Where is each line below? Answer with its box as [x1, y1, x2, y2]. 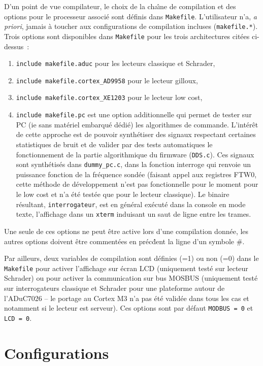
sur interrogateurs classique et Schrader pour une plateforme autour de [4, 283, 225, 293]
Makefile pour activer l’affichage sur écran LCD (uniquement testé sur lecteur [4, 262, 248, 273]
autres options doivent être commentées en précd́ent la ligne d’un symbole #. [4, 236, 245, 246]
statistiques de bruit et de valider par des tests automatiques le [16, 139, 213, 149]
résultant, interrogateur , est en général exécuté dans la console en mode [16, 198, 246, 209]
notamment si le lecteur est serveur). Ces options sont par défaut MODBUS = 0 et [4, 303, 253, 313]
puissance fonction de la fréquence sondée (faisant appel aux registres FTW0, [16, 169, 257, 179]
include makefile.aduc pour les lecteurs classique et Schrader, [16, 58, 215, 69]
